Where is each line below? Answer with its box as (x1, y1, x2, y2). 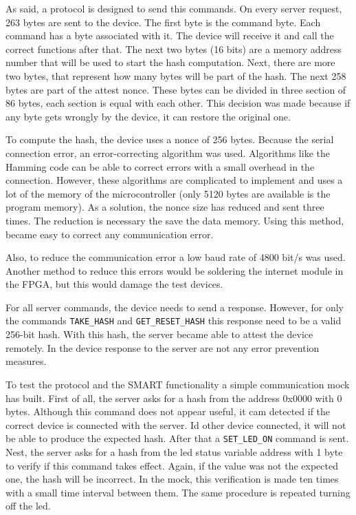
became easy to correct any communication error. (5, 227, 214, 241)
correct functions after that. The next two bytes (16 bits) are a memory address (5, 41, 342, 56)
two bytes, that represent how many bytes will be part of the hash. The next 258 (5, 68, 346, 83)
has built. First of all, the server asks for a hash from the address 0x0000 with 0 (5, 390, 342, 405)
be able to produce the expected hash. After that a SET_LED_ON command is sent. (5, 431, 349, 445)
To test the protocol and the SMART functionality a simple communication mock (5, 377, 350, 391)
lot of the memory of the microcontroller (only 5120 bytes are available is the (5, 186, 331, 200)
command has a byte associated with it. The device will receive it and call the (5, 28, 334, 43)
